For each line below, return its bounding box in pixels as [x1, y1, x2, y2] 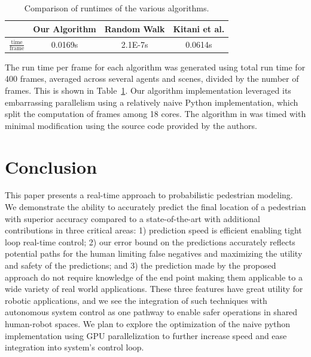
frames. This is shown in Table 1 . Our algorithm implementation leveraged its [5, 84, 291, 96]
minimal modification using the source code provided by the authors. [5, 119, 257, 131]
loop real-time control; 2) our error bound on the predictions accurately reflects [5, 235, 295, 248]
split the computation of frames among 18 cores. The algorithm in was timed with [5, 107, 306, 120]
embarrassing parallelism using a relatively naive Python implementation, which [5, 96, 298, 108]
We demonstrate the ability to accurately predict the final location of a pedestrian [5, 201, 306, 213]
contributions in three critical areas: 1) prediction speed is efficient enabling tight [5, 224, 302, 236]
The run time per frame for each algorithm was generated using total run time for [5, 60, 306, 73]
